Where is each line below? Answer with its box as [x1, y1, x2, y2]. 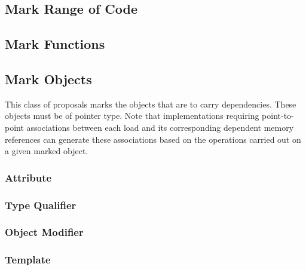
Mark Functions [5, 35, 105, 53]
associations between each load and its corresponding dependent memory [26, 121, 294, 133]
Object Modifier [5, 225, 84, 240]
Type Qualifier [5, 197, 76, 212]
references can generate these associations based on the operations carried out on [5, 133, 301, 145]
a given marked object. [5, 145, 88, 157]
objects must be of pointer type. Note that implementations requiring [5, 109, 259, 122]
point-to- [262, 109, 294, 122]
